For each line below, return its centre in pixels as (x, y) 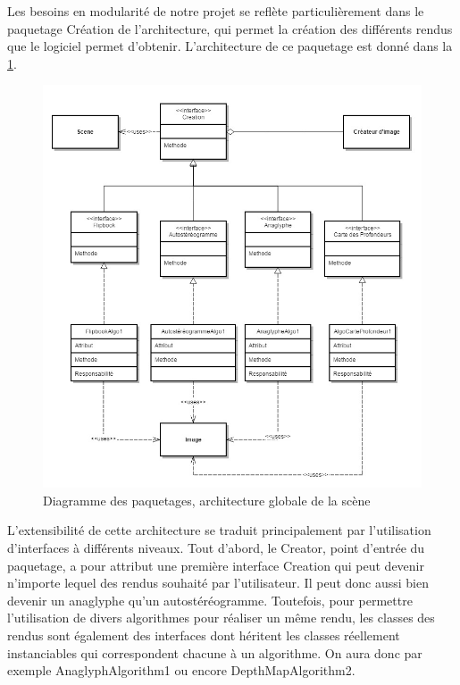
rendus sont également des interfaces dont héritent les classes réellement (204, 635)
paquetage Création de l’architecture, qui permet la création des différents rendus (230, 28)
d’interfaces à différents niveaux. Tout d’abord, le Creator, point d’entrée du (216, 547)
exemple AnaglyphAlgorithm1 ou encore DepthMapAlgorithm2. (181, 670)
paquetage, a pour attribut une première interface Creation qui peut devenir (216, 565)
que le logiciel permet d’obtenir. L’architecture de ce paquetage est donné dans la (230, 46)
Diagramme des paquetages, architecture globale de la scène (207, 500)
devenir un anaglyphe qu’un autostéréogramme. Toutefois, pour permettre (210, 600)
